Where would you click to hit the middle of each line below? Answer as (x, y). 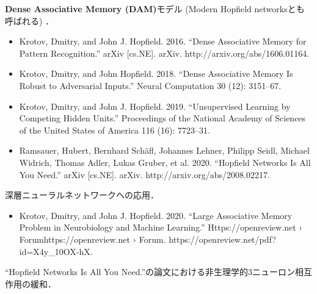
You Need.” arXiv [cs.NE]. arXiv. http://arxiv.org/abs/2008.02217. (144, 174)
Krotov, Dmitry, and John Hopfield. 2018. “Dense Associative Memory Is (156, 73)
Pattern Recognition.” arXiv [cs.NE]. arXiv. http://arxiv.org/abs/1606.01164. (164, 53)
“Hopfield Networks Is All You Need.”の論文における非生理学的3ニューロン (150, 272)
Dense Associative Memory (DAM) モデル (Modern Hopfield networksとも (155, 9)
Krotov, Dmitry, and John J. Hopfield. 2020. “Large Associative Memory (156, 215)
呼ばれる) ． (30, 20)
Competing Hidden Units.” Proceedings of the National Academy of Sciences (162, 118)
